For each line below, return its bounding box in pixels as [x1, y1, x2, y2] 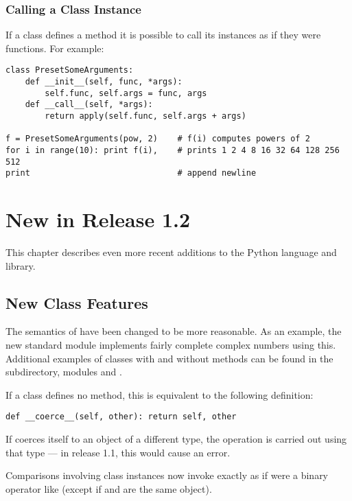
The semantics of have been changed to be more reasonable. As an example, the [5, 324, 342, 338]
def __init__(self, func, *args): [25, 77, 183, 87]
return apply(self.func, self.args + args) [45, 111, 246, 121]
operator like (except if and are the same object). [5, 481, 212, 496]
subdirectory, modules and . [5, 364, 122, 379]
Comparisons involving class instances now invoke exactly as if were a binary [5, 468, 329, 482]
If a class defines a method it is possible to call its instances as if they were [5, 27, 321, 42]
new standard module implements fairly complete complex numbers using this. [5, 338, 336, 352]
